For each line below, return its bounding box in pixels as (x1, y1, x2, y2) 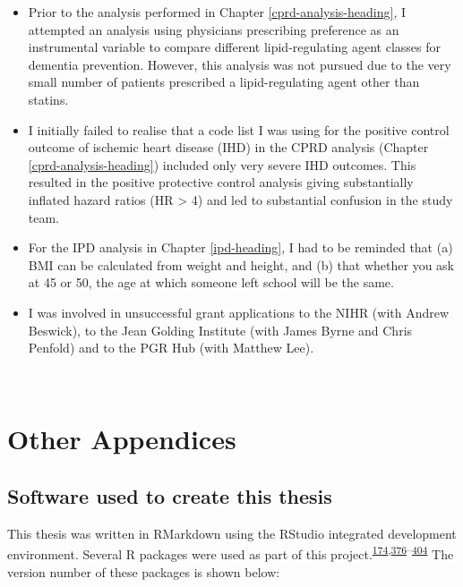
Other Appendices (7, 421, 236, 457)
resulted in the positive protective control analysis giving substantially (28, 173, 414, 191)
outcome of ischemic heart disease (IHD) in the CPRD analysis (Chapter (28, 138, 429, 157)
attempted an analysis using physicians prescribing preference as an (28, 20, 399, 38)
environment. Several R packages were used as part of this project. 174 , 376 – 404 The (7, 542, 454, 564)
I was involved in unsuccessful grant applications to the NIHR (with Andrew (28, 302, 450, 321)
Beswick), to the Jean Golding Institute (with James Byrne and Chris (28, 320, 413, 339)
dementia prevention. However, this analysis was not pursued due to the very (28, 55, 451, 73)
